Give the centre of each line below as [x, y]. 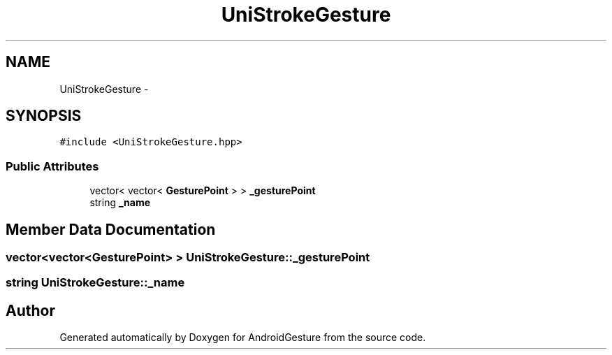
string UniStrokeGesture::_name [95, 283]
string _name [120, 203]
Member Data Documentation [111, 229]
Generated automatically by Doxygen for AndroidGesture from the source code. [243, 338]
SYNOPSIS [44, 116]
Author [30, 310]
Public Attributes [52, 166]
